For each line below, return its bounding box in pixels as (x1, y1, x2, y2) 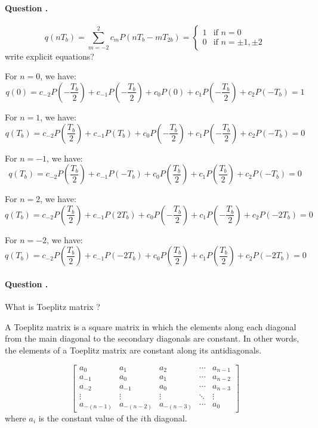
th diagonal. (143, 411, 187, 424)
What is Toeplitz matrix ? (5, 300, 100, 313)
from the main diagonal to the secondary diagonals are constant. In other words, (5, 332, 300, 345)
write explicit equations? (5, 49, 94, 62)
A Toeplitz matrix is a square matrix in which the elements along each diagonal (5, 320, 297, 333)
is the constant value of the (38, 411, 138, 424)
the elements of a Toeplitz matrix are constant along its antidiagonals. (5, 343, 262, 356)
